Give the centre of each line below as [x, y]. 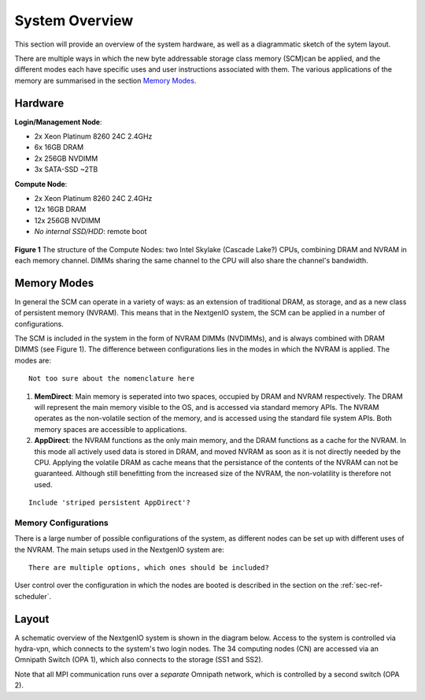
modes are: [33, 360]
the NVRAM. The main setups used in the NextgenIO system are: [119, 549]
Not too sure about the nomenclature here [112, 379]
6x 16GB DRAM [59, 147]
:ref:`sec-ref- [362, 585]
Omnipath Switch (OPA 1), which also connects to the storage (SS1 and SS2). [139, 660]
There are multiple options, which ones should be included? [149, 568]
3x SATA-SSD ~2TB [66, 169]
